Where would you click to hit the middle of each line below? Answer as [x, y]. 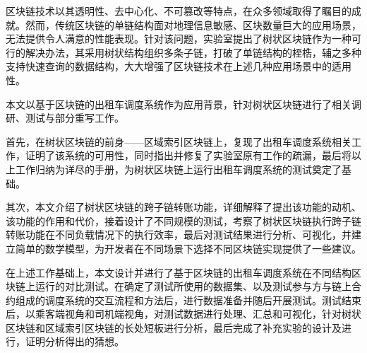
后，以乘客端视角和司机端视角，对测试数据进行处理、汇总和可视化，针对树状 [183, 314]
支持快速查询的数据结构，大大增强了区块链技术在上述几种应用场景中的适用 [179, 66]
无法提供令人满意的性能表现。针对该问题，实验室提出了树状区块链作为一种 [179, 39]
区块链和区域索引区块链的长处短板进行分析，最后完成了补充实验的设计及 [174, 327]
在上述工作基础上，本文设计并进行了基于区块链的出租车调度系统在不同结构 [179, 272]
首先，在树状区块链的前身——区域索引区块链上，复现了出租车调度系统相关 [179, 141]
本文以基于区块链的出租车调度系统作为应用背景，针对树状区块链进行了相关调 [183, 104]
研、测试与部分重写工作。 [65, 118]
